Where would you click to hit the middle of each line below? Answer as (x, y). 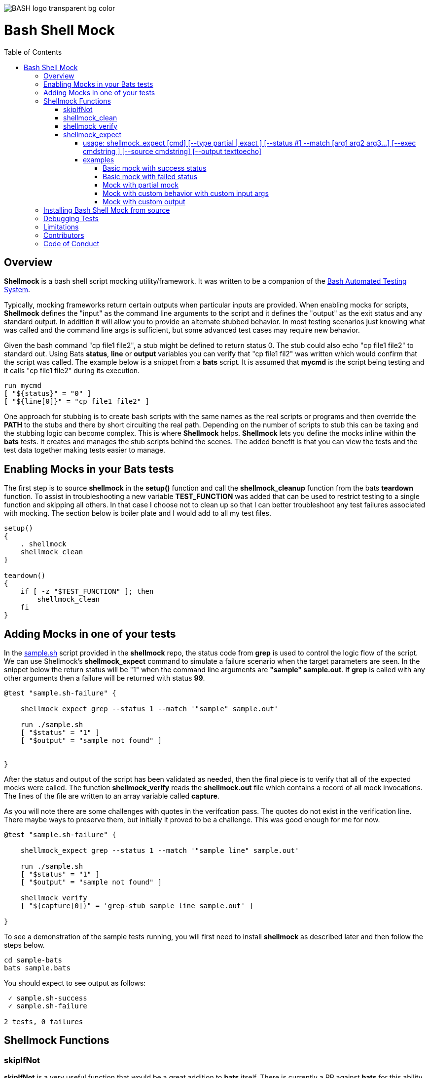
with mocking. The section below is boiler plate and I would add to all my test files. (138, 513)
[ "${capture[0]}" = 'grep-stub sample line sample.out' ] (137, 906)
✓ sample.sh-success (48, 998)
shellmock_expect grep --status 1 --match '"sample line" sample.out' (160, 851)
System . (17, 290)
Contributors (64, 235)
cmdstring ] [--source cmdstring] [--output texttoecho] (172, 151)
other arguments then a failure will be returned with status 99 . (105, 678)
